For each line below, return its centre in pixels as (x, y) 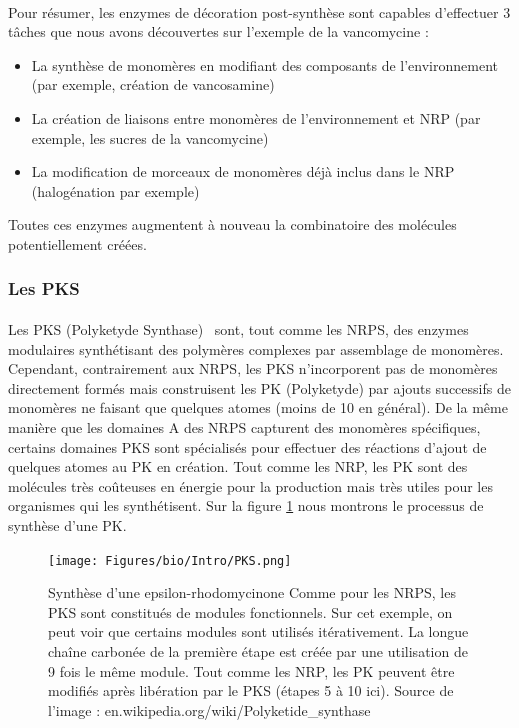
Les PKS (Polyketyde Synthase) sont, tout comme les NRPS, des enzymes (238, 328)
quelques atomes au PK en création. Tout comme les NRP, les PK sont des (238, 466)
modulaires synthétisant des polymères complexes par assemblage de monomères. (256, 348)
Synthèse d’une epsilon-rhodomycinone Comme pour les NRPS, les (252, 592)
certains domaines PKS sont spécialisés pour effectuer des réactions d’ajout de (247, 446)
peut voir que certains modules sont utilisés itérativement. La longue (258, 631)
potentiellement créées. (77, 243)
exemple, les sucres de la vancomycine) (150, 137)
